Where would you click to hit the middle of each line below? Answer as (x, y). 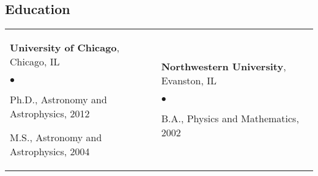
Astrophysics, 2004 (50, 152)
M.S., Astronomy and (56, 137)
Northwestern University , (224, 67)
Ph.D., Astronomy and (58, 100)
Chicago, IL (35, 62)
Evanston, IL (189, 81)
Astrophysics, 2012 (50, 114)
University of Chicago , (65, 48)
